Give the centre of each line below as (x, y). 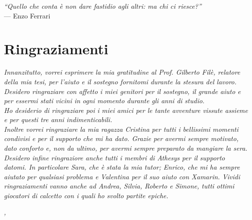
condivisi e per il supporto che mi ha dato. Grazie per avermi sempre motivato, (121, 138)
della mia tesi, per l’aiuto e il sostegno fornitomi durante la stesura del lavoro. (120, 81)
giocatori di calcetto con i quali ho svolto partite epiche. (86, 196)
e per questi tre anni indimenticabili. (58, 119)
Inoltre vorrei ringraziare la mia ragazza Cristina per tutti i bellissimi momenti (121, 129)
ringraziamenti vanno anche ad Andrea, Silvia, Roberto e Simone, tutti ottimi (119, 186)
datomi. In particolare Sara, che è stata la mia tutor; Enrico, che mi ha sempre (122, 167)
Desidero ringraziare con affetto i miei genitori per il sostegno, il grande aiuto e (122, 91)
